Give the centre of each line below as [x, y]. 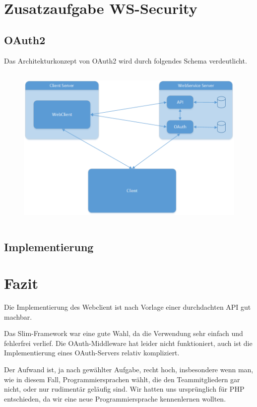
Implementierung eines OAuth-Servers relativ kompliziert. [92, 353]
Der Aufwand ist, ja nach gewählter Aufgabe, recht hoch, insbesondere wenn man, [129, 369]
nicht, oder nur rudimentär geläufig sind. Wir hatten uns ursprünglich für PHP [124, 389]
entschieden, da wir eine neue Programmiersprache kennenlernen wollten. [115, 398]
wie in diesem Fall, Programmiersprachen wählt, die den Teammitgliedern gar [122, 379]
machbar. [18, 316]
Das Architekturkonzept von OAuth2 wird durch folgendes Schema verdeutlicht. [126, 60]
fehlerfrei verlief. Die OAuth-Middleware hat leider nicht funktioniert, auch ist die [128, 343]
